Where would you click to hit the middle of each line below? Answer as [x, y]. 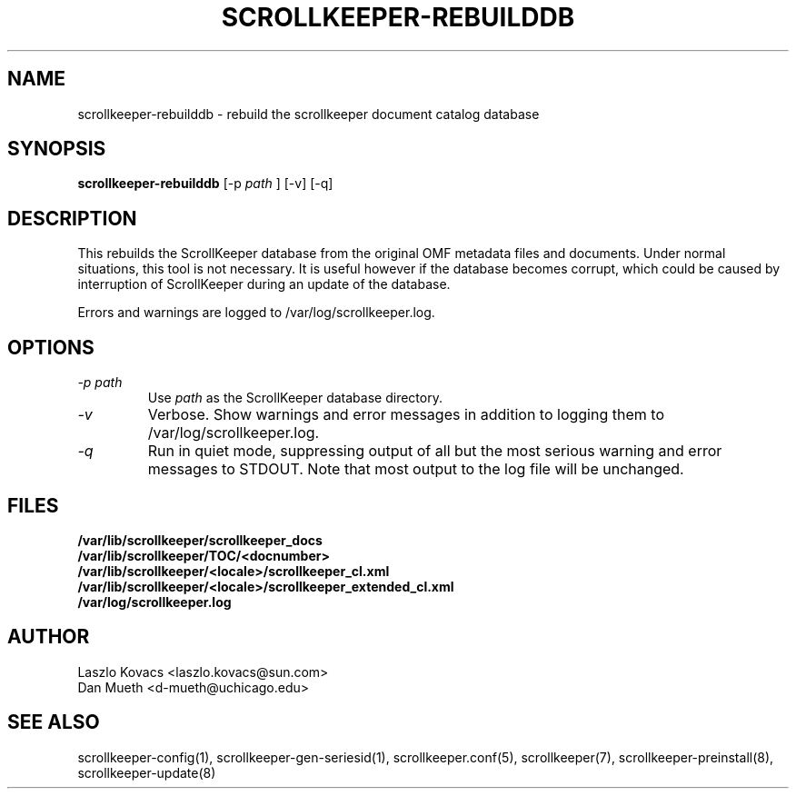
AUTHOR [49, 637]
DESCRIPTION [72, 218]
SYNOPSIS [57, 149]
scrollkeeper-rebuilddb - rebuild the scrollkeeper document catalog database [308, 114]
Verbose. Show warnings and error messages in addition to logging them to [406, 415]
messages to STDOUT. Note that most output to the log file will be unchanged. [416, 469]
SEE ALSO [54, 722]
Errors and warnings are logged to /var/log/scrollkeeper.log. [256, 313]
